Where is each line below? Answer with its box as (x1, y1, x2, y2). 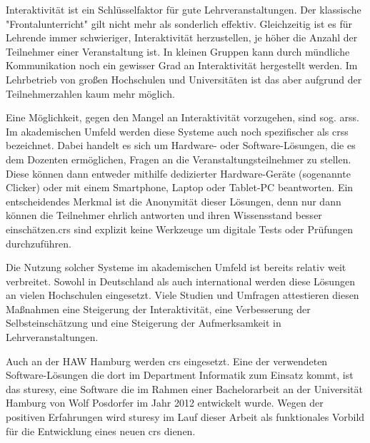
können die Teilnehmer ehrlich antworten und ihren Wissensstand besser (6, 208, 322, 223)
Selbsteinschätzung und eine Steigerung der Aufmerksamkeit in (6, 315, 281, 330)
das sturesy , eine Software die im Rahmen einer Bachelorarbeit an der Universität (6, 381, 363, 396)
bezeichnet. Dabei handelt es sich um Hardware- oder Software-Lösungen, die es (6, 138, 356, 153)
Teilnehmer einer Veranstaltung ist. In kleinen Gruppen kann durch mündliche (6, 44, 350, 58)
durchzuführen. (6, 235, 71, 250)
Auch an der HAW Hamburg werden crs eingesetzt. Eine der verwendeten (6, 353, 328, 368)
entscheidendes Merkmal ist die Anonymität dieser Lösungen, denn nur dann (6, 193, 341, 208)
